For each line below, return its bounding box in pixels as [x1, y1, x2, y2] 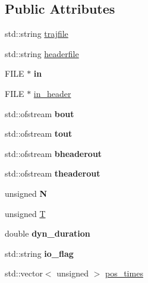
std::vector [5, 267, 43, 279]
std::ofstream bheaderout [5, 147, 102, 159]
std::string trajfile [5, 27, 68, 40]
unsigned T [5, 207, 46, 219]
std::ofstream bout [5, 107, 74, 120]
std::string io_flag [5, 247, 74, 259]
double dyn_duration [5, 227, 90, 240]
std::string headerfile [5, 47, 79, 59]
